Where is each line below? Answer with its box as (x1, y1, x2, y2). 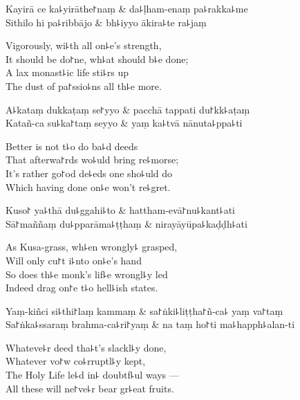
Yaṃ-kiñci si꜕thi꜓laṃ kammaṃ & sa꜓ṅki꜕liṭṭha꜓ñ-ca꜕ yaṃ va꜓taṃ (6, 303, 283, 318)
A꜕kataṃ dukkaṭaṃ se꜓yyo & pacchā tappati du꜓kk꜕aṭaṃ (6, 102, 250, 116)
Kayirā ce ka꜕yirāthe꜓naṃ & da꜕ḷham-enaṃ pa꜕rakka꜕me (6, 1, 248, 15)
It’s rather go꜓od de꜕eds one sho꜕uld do (6, 165, 173, 180)
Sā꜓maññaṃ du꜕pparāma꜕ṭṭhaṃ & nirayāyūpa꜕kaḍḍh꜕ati (6, 216, 247, 230)
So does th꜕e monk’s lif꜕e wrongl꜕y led (6, 266, 168, 281)
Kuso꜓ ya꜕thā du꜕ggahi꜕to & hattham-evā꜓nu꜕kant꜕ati (6, 203, 235, 217)
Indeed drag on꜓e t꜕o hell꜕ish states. (6, 280, 158, 295)
